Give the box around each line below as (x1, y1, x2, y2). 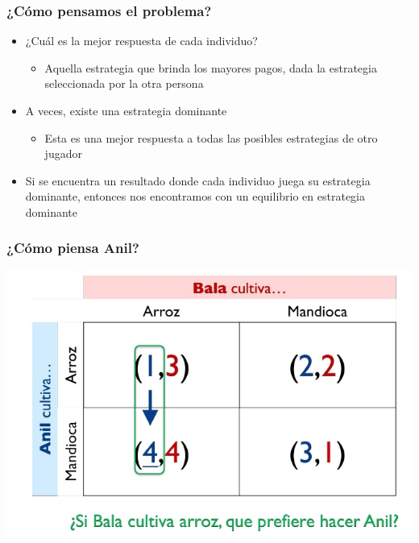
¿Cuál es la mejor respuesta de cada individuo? (25, 32, 258, 49)
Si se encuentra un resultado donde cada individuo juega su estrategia (25, 172, 371, 189)
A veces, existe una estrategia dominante (25, 102, 227, 118)
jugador (44, 145, 82, 162)
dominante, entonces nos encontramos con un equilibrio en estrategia (25, 188, 365, 205)
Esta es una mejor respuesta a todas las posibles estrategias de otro (44, 129, 378, 146)
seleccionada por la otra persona (44, 75, 204, 92)
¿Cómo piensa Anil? (6, 238, 139, 258)
